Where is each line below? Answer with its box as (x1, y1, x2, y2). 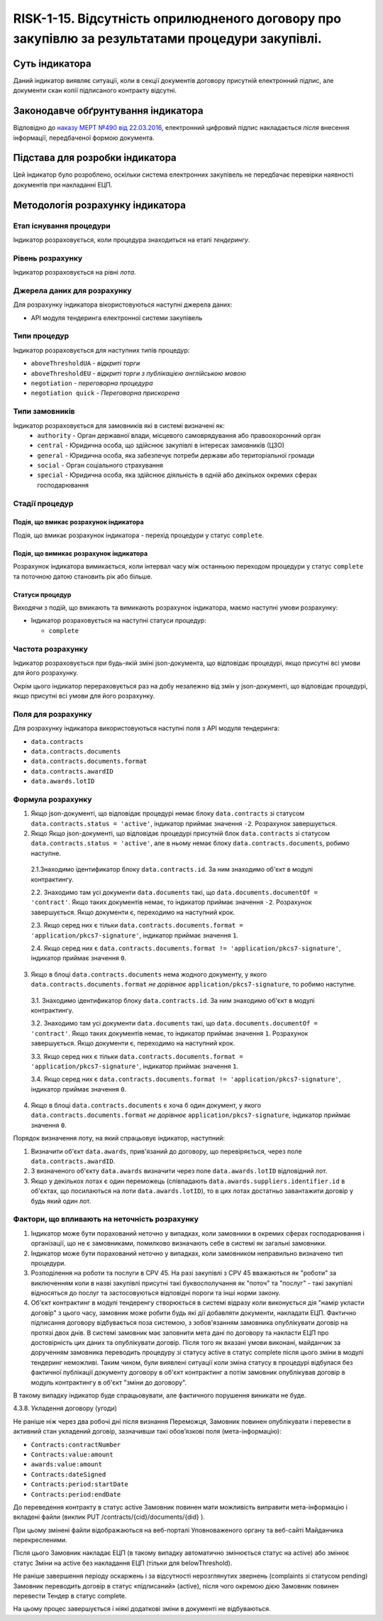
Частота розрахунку (13, 644, 88, 654)
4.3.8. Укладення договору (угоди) (13, 1404, 117, 1412)
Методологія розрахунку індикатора (13, 199, 186, 211)
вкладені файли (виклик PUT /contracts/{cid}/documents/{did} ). (13, 1512, 206, 1522)
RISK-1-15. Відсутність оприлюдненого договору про (13, 11, 342, 26)
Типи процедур (13, 331, 70, 341)
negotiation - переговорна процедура (30, 378, 153, 387)
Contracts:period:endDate (30, 1490, 121, 1498)
